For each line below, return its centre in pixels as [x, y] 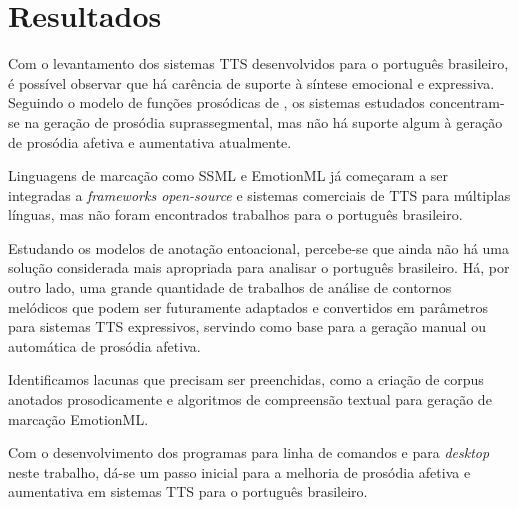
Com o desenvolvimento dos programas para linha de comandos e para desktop [249, 452]
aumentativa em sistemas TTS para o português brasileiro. [188, 491]
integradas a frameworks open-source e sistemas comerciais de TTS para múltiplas [259, 194]
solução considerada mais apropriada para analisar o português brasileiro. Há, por [259, 267]
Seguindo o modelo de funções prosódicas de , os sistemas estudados [216, 102]
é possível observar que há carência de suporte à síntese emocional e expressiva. [251, 82]
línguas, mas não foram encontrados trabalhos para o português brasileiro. [235, 214]
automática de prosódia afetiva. [104, 345]
